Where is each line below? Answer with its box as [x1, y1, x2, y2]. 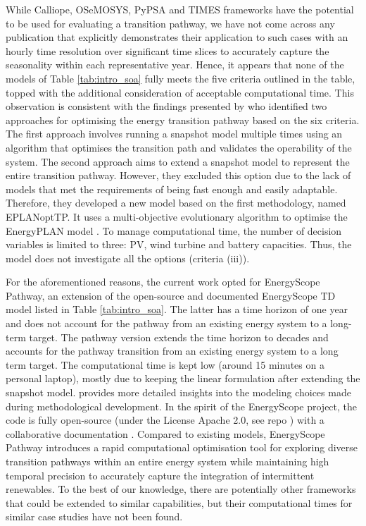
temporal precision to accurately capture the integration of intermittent [6, 467, 315, 482]
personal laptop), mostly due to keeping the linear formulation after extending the [6, 371, 360, 386]
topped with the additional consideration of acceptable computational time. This [6, 85, 354, 99]
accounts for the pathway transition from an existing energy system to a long [6, 343, 339, 358]
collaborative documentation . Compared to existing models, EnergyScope [6, 426, 325, 441]
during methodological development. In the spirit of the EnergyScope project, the [6, 398, 358, 413]
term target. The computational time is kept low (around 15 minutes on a [6, 357, 324, 372]
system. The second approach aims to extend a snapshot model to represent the [6, 154, 350, 169]
